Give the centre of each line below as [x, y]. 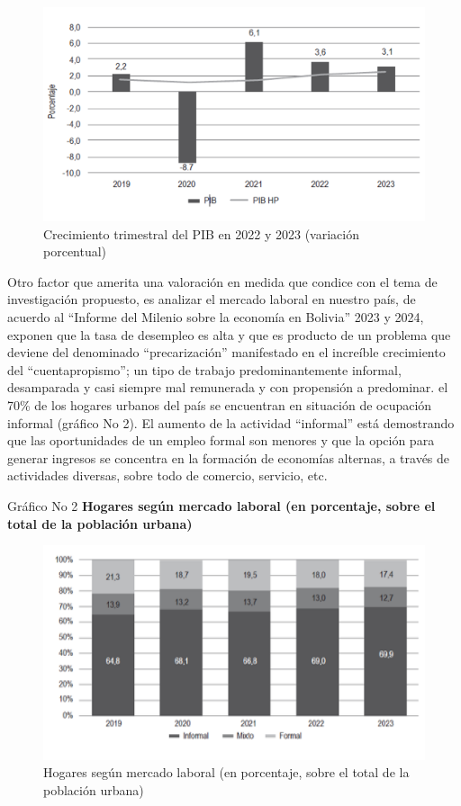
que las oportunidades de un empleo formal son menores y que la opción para [221, 440]
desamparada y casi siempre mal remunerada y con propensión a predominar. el [228, 387]
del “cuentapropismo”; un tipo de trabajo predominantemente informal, [204, 369]
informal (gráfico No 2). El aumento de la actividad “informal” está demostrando [231, 422]
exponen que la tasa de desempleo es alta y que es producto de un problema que [229, 334]
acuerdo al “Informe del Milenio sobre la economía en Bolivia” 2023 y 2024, [216, 317]
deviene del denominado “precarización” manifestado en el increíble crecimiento [226, 352]
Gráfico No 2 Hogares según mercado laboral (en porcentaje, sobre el [221, 505]
